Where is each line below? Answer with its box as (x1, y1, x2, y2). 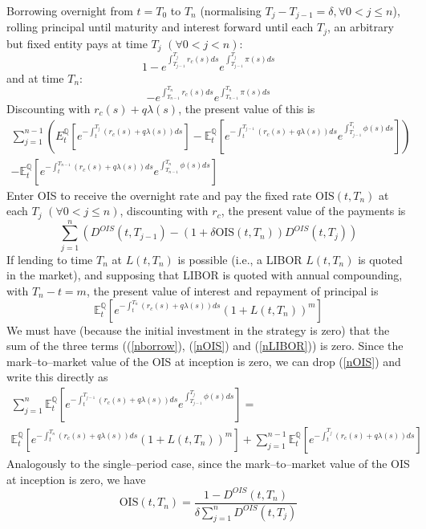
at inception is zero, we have (6, 470, 146, 487)
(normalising (200, 2, 262, 18)
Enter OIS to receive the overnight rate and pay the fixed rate (6, 186, 312, 203)
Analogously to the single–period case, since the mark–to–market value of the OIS (6, 454, 410, 471)
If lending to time (6, 250, 93, 267)
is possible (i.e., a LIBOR (177, 250, 302, 267)
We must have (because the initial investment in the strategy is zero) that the (6, 321, 390, 338)
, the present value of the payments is (221, 202, 406, 219)
